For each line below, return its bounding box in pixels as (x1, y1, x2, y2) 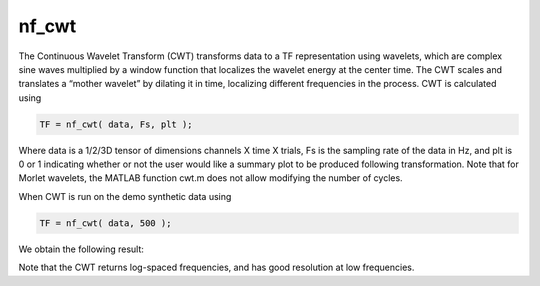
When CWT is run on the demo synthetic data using (18, 190, 232, 202)
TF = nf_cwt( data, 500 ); (39, 217, 172, 229)
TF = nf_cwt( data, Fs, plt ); (39, 118, 194, 130)
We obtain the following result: (18, 243, 145, 255)
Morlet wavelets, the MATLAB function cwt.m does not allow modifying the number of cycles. (18, 172, 404, 184)
